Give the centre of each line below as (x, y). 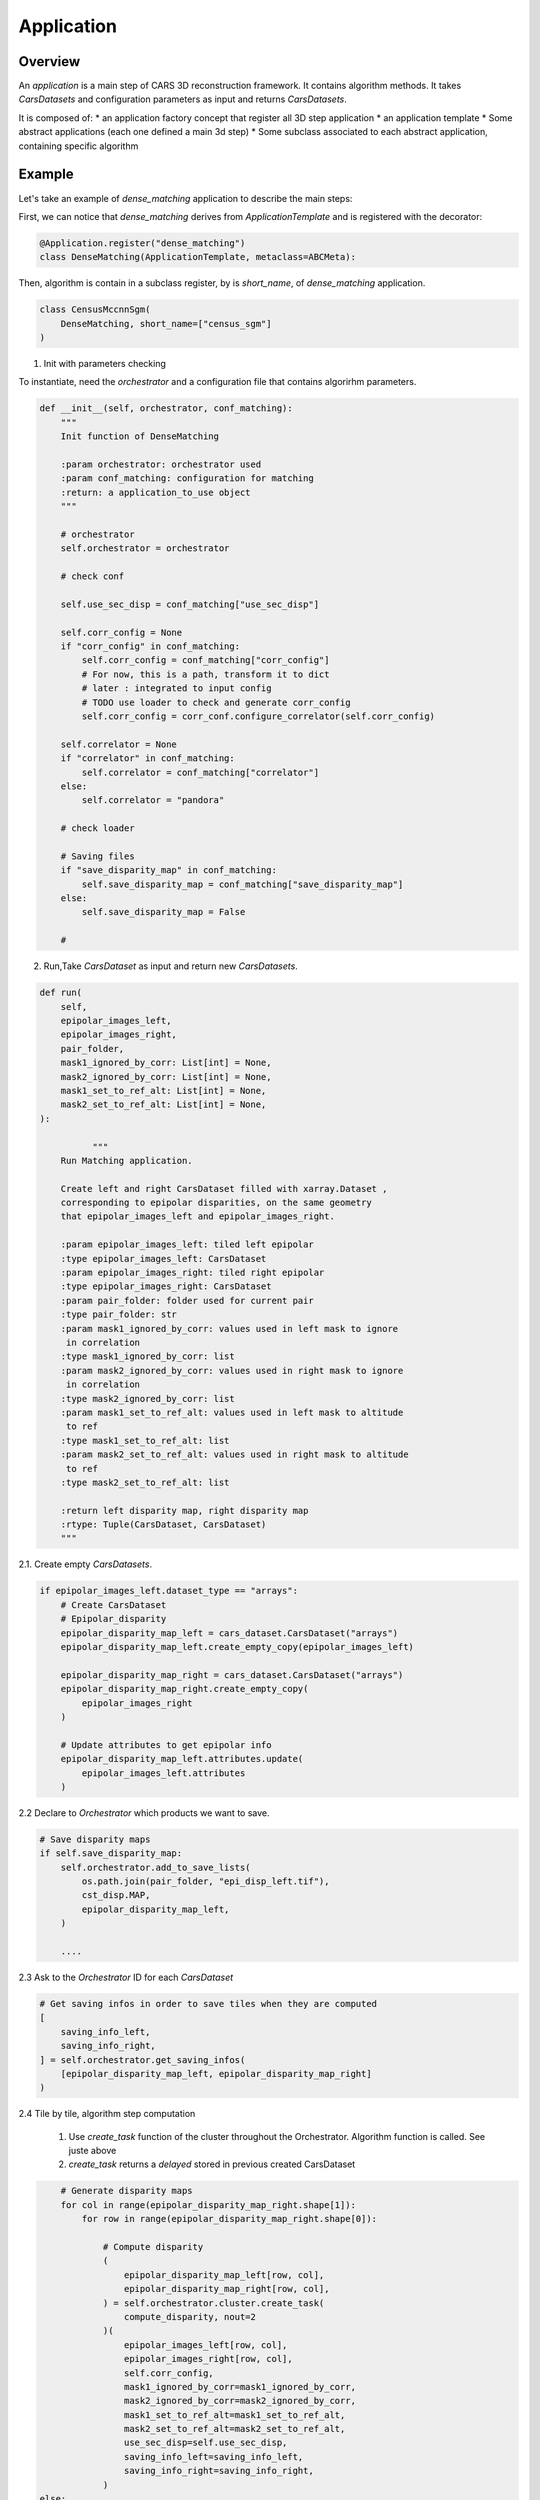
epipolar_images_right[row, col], (208, 2359)
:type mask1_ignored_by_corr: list (147, 1356)
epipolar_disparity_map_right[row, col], (226, 2289)
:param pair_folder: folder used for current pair (187, 1300)
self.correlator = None (118, 744)
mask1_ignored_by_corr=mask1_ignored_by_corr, (240, 2386)
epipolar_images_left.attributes (163, 1773)
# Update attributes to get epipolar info (166, 1744)
